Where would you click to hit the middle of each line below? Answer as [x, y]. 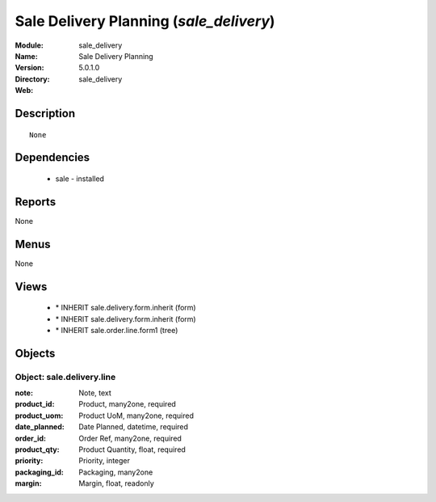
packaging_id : [39, 472]
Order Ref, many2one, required [130, 438]
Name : [26, 56]
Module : [29, 45]
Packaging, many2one [116, 472]
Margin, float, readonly [117, 483]
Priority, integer [105, 461]
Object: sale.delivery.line [65, 377]
